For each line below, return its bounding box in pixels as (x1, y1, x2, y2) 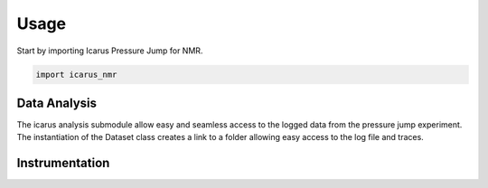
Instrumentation (16, 155, 110, 171)
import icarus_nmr (35, 69, 117, 80)
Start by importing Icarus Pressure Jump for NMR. (16, 45, 203, 56)
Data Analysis (16, 95, 98, 110)
